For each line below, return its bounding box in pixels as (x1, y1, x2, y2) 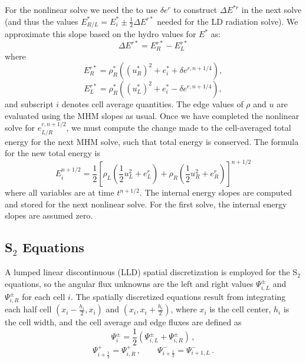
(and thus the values (5, 15, 78, 27)
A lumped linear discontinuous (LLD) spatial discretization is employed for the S (5, 266, 298, 278)
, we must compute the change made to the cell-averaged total (66, 121, 291, 134)
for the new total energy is (5, 147, 100, 159)
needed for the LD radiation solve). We (157, 15, 298, 27)
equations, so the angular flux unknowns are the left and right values (5, 277, 254, 289)
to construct (173, 4, 218, 15)
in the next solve (241, 4, 302, 15)
